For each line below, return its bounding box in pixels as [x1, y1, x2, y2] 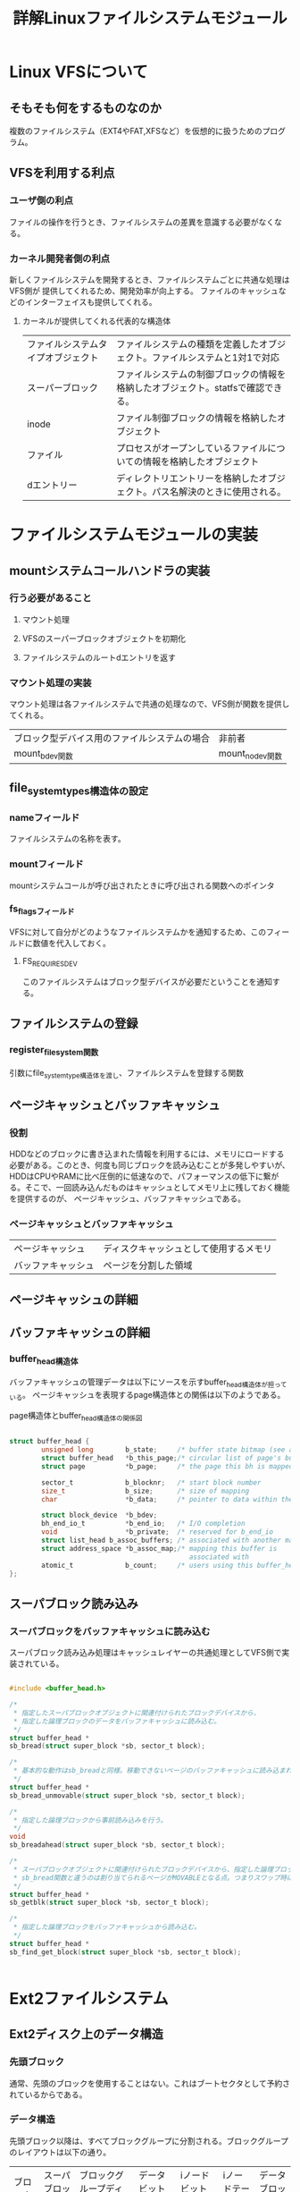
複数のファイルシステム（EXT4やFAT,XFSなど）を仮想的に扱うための [9, 126, 262, 136]
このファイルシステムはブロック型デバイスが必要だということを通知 [21, 976, 272, 986]
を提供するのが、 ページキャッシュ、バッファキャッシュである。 [9, 1193, 246, 1204]
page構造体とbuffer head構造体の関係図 [9, 1409, 143, 1423]
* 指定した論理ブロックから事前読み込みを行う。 [12, 1815, 168, 1824]
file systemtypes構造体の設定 [9, 780, 149, 797]
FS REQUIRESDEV [21, 956, 78, 969]
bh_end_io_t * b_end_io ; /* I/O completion [41, 1519, 246, 1528]
